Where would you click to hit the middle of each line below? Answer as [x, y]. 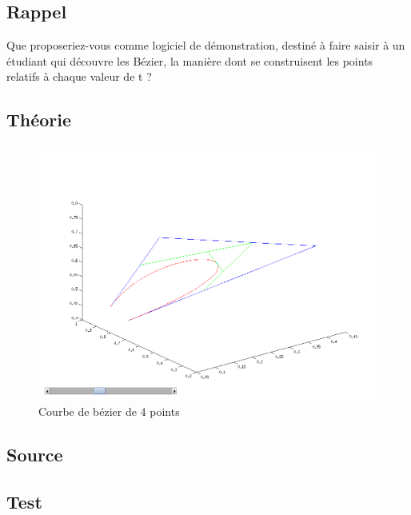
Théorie [39, 120]
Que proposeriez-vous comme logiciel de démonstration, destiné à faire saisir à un [206, 45]
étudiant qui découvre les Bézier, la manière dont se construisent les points [190, 60]
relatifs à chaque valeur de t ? [79, 76]
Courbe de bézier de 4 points [109, 411]
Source [35, 455]
